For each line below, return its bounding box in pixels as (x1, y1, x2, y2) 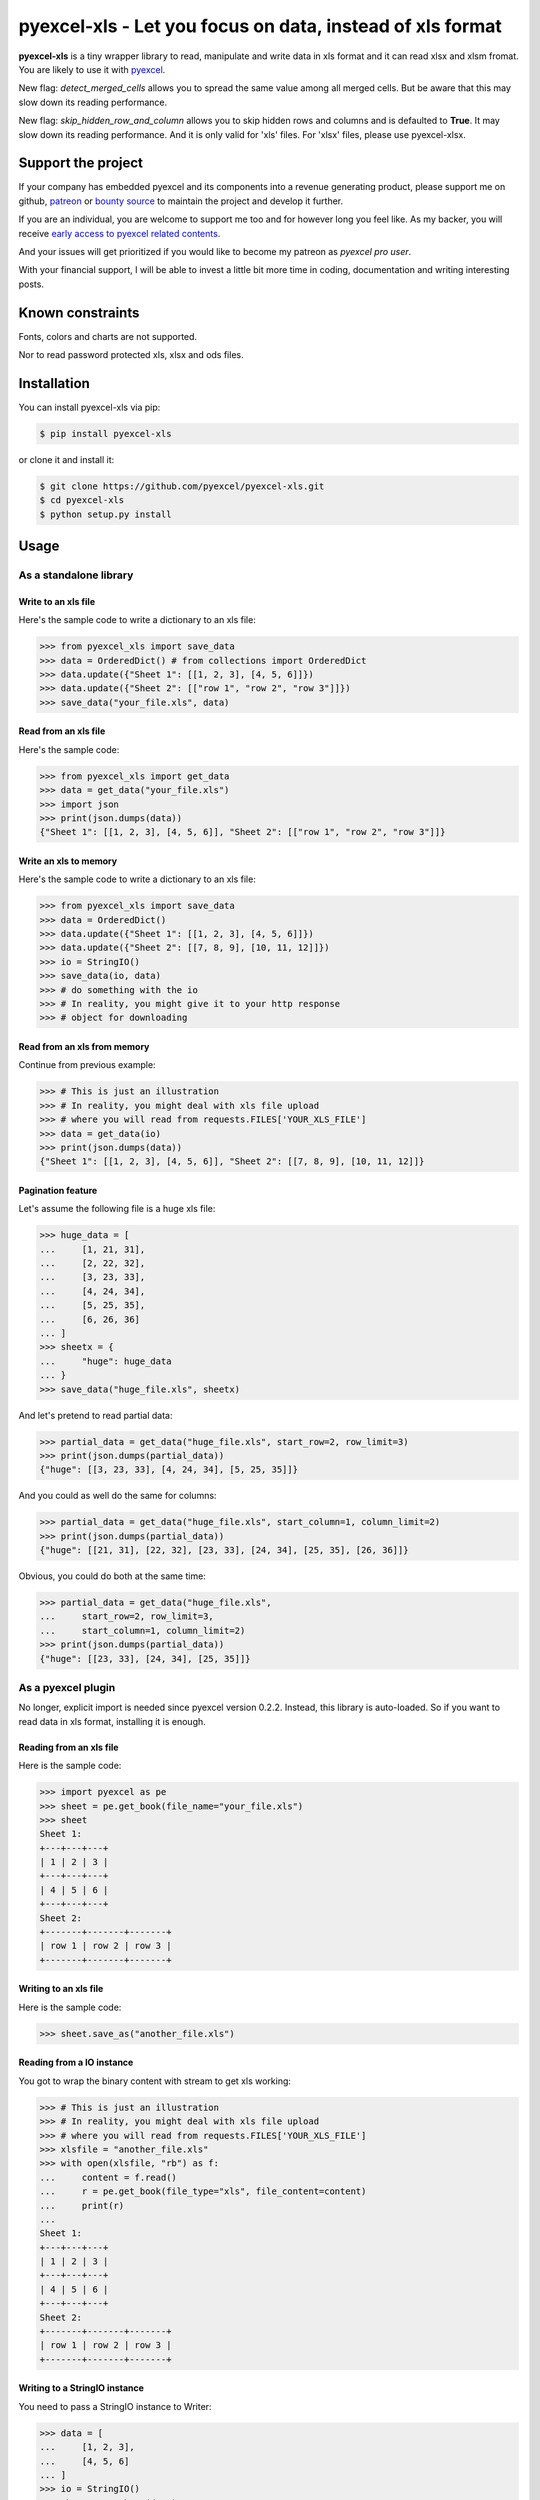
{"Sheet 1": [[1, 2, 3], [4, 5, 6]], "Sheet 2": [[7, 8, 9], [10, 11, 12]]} (39, 1156, 425, 1167)
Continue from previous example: (18, 1059, 156, 1071)
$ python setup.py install (39, 508, 172, 520)
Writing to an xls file (18, 1983, 104, 1995)
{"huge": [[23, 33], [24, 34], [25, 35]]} (39, 1653, 251, 1664)
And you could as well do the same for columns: (18, 1490, 217, 1502)
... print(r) (39, 2200, 125, 2211)
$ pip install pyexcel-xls (39, 428, 172, 439)
